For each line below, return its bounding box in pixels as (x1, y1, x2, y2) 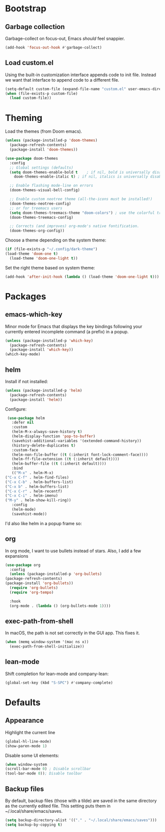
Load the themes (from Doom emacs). (5, 128, 82, 134)
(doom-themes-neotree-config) (9, 201, 71, 206)
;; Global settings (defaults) (9, 165, 74, 170)
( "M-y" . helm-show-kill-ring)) (5, 498, 71, 503)
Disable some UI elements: (5, 752, 59, 758)
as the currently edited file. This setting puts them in (5, 802, 110, 809)
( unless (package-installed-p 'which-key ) (5, 338, 93, 343)
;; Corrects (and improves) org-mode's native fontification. (9, 224, 139, 229)
